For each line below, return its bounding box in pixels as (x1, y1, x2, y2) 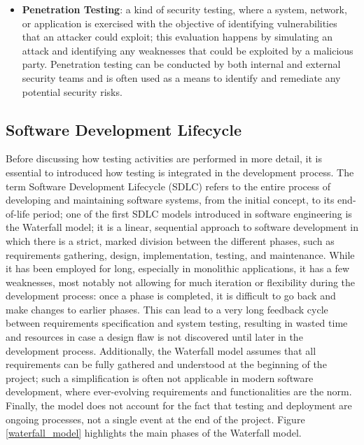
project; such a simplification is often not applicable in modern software (6, 370, 314, 385)
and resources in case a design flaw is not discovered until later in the (6, 330, 303, 344)
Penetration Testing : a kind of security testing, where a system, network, (22, 2, 347, 16)
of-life (6, 206, 30, 220)
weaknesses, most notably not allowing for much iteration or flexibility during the (6, 274, 356, 289)
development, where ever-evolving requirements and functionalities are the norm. (6, 384, 352, 399)
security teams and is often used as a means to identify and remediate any (22, 70, 341, 85)
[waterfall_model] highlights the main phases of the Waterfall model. (6, 425, 302, 440)
